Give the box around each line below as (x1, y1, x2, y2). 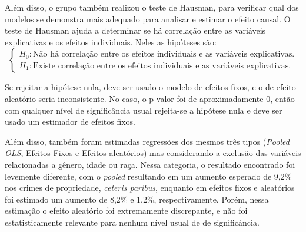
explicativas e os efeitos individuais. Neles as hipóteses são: (5, 35, 217, 48)
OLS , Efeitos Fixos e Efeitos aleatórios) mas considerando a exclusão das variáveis (5, 147, 301, 159)
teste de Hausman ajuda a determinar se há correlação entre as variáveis (5, 24, 266, 37)
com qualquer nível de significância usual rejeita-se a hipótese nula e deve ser (5, 104, 282, 116)
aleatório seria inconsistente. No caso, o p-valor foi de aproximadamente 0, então (5, 92, 295, 104)
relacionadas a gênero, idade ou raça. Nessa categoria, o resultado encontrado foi (5, 158, 295, 170)
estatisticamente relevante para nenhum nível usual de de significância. (5, 216, 260, 228)
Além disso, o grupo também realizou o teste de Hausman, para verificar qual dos (5, 1, 299, 13)
